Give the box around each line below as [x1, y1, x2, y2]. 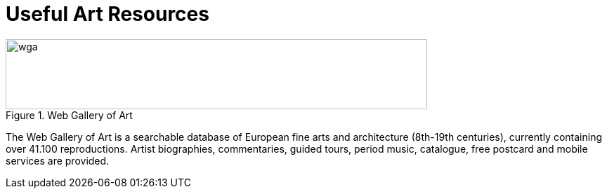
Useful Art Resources [6, 2, 209, 26]
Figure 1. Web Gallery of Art [6, 109, 133, 121]
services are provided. [6, 154, 110, 167]
